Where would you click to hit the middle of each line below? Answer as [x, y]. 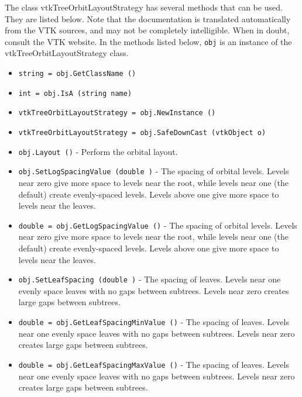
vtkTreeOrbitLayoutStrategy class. [67, 53]
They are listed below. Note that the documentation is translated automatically [148, 18]
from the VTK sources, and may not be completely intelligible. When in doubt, [147, 30]
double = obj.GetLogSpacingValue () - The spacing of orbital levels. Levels [158, 225]
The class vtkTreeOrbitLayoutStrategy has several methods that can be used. [144, 7]
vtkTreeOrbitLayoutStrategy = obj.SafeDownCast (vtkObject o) [142, 133]
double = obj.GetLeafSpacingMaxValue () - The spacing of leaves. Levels [154, 364]
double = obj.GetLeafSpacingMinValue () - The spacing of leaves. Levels [154, 322]
